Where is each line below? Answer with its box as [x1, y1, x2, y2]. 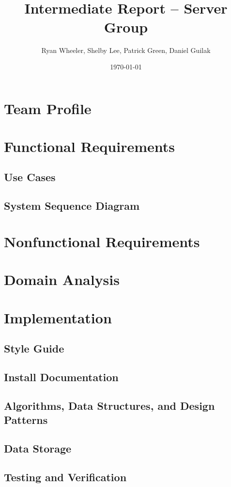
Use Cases [4, 169, 56, 185]
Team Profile [4, 98, 92, 118]
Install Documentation [4, 369, 119, 384]
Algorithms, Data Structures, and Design [4, 398, 215, 413]
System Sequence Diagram [4, 198, 140, 213]
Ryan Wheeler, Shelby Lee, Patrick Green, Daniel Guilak [41, 45, 211, 55]
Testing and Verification [4, 469, 127, 484]
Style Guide [4, 341, 64, 356]
